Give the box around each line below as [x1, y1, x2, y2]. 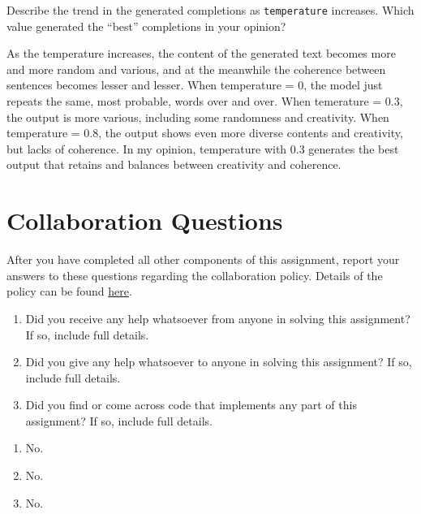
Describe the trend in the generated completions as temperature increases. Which [6, 2, 415, 18]
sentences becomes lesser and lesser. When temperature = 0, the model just [6, 76, 383, 93]
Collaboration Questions [6, 204, 283, 237]
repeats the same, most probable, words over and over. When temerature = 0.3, [6, 93, 403, 110]
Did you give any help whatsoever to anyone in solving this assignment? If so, [25, 353, 412, 370]
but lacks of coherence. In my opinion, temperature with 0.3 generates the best [6, 140, 399, 157]
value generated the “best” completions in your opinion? [6, 17, 286, 34]
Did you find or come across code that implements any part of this [25, 396, 357, 413]
